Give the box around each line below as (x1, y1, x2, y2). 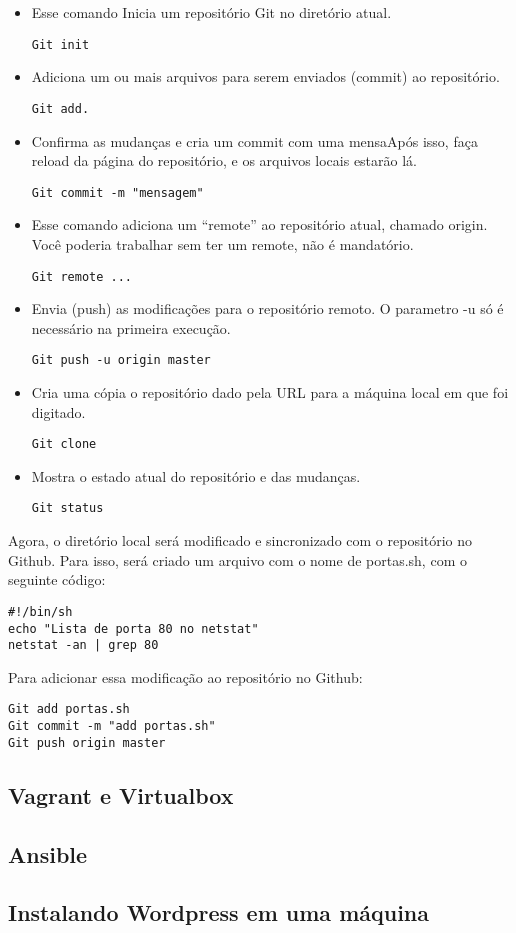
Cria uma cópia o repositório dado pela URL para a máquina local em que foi (31, 382, 509, 403)
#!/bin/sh (8, 604, 73, 619)
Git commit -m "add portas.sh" (8, 719, 216, 734)
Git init (31, 37, 90, 52)
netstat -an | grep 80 (8, 638, 159, 653)
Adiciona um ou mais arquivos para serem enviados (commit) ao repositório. (31, 66, 500, 87)
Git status (31, 501, 104, 516)
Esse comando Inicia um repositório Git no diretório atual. (31, 2, 392, 22)
